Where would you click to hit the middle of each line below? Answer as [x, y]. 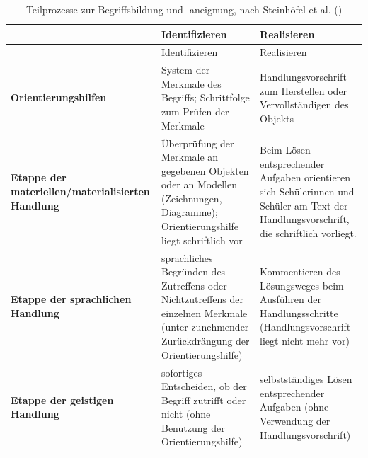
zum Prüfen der [195, 111]
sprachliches [187, 257]
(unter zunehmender [205, 327]
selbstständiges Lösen [306, 379]
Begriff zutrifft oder [203, 400]
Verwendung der [295, 421]
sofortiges [182, 372]
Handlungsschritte [299, 313]
